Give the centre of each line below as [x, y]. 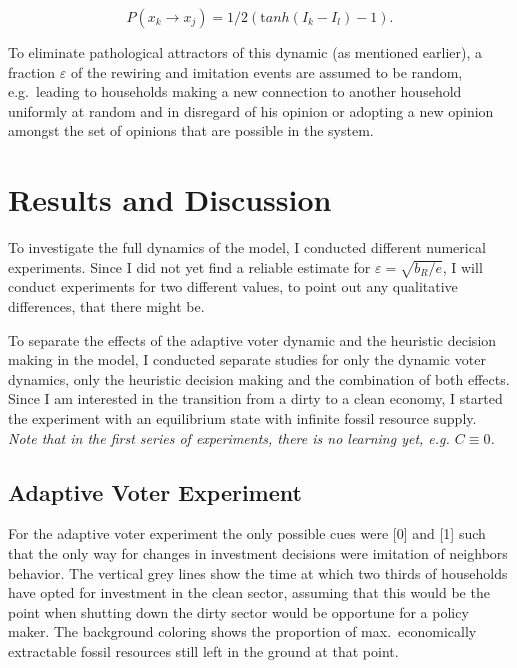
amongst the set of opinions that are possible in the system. [191, 130]
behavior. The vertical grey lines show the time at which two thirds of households [258, 572]
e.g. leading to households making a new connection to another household [235, 91]
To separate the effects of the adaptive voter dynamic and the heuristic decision [252, 339]
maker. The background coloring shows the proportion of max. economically [242, 631]
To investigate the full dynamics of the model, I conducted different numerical [247, 247]
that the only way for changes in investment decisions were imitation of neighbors [258, 553]
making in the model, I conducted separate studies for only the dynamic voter [247, 359]
